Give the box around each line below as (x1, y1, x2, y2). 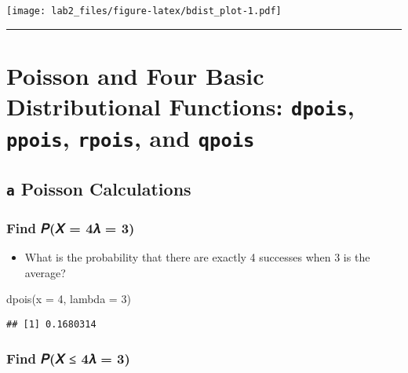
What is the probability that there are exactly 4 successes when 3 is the (24, 249, 370, 265)
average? (24, 264, 66, 280)
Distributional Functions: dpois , (6, 90, 355, 123)
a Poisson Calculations (6, 177, 191, 201)
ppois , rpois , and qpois (6, 122, 255, 154)
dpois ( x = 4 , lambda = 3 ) (6, 291, 131, 307)
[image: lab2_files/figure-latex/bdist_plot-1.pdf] (6, 5, 282, 16)
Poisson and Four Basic (6, 59, 264, 91)
